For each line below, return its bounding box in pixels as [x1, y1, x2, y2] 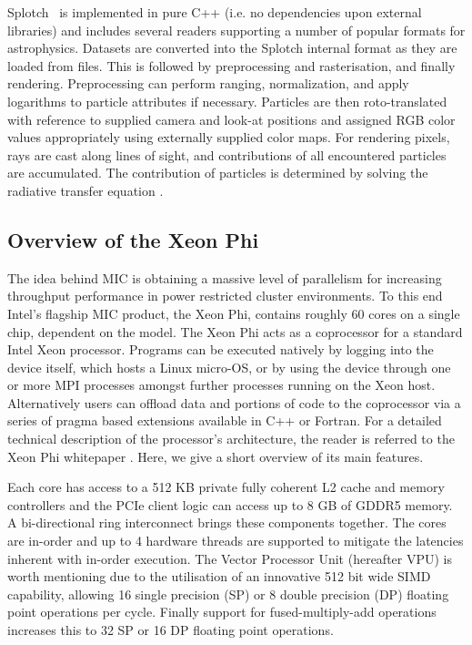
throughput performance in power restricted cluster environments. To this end [7, 286, 443, 305]
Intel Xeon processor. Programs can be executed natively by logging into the [7, 340, 434, 359]
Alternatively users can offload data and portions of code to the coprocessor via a [7, 393, 461, 412]
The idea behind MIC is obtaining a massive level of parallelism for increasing [7, 268, 442, 287]
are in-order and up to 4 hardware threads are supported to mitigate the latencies [7, 531, 464, 550]
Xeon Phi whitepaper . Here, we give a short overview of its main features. [7, 446, 424, 466]
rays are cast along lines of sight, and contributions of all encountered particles [7, 145, 447, 164]
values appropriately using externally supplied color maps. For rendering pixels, [7, 128, 450, 147]
